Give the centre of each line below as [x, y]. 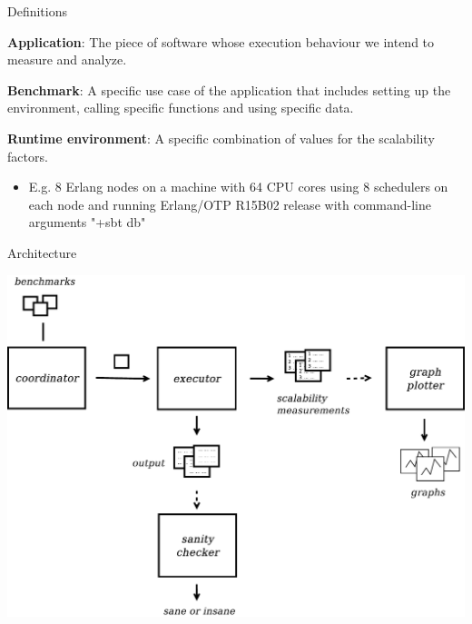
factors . [28, 156]
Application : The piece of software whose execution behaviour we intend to [221, 41]
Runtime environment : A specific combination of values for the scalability [221, 138]
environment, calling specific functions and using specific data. [181, 108]
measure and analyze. [67, 59]
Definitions [38, 11]
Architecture [42, 252]
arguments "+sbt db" [87, 222]
